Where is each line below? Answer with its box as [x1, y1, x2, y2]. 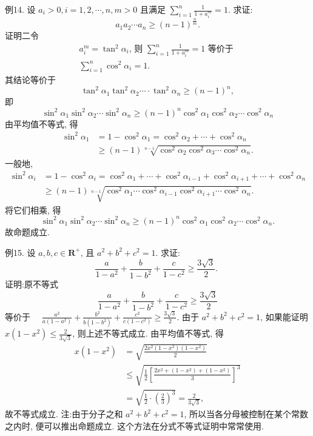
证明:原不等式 [5, 278, 58, 290]
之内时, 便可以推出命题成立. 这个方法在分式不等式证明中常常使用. [5, 419, 264, 432]
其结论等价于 [5, 73, 56, 86]
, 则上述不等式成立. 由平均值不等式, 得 [72, 327, 224, 340]
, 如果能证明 [260, 310, 308, 323]
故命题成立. [5, 225, 50, 238]
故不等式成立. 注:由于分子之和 [5, 407, 123, 420]
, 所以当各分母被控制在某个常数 [184, 407, 309, 420]
